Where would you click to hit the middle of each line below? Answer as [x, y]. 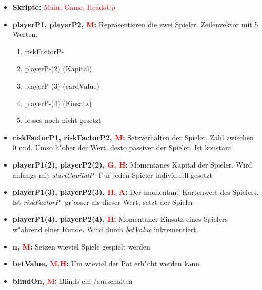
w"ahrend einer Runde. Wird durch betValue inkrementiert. [105, 229]
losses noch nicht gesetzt [63, 120]
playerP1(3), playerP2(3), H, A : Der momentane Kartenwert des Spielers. [136, 192]
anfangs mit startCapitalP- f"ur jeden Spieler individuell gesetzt [113, 174]
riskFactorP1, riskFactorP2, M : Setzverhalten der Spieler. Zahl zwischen [133, 137]
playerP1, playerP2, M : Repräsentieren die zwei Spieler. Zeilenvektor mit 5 [135, 24]
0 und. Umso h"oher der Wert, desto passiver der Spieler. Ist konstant [122, 147]
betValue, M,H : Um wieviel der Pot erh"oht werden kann [106, 264]
